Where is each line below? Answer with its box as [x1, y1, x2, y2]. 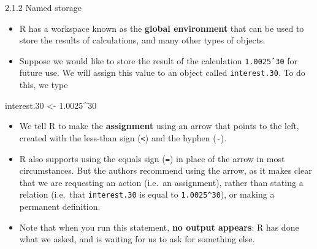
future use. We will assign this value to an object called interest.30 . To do [19, 66, 305, 79]
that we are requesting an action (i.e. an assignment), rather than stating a [19, 176, 304, 188]
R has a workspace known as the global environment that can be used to [19, 21, 304, 34]
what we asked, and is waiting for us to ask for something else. [19, 232, 255, 245]
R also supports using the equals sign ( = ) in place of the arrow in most [19, 152, 285, 165]
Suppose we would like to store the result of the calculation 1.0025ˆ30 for [19, 54, 298, 67]
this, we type [19, 78, 68, 91]
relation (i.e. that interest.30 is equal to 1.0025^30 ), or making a [19, 188, 275, 201]
